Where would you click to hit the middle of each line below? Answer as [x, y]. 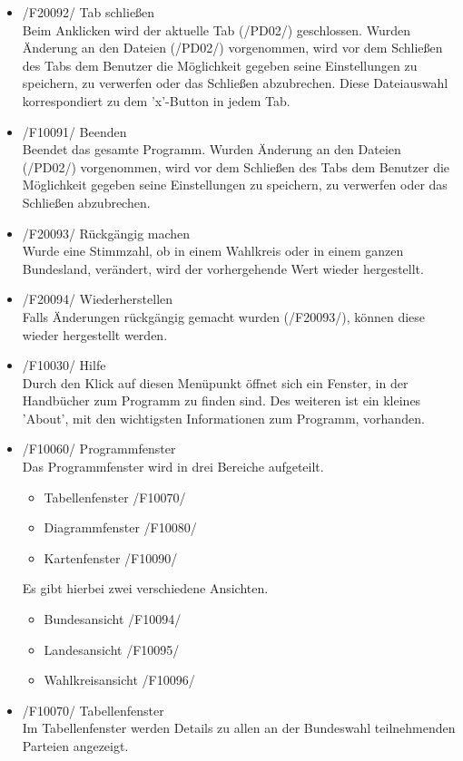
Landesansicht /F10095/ [112, 649]
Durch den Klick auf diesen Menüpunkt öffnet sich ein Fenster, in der [215, 382]
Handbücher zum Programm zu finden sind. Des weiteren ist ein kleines [222, 400]
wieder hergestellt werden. [95, 334]
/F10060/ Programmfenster [99, 449]
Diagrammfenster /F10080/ [120, 527]
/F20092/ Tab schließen [89, 12]
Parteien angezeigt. [75, 746]
